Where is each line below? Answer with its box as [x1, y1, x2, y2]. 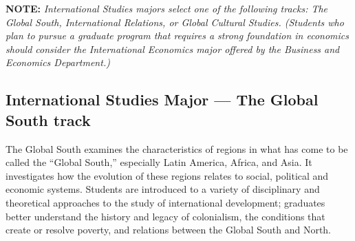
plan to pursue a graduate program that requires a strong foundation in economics [6, 28, 349, 43]
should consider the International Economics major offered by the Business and [6, 41, 340, 56]
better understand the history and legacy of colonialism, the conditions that [6, 209, 325, 223]
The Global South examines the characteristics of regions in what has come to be [6, 141, 348, 156]
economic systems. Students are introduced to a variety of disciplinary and [6, 182, 320, 196]
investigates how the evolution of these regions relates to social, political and [6, 168, 329, 182]
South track [6, 109, 91, 130]
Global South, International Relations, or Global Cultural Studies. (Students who [6, 14, 344, 29]
